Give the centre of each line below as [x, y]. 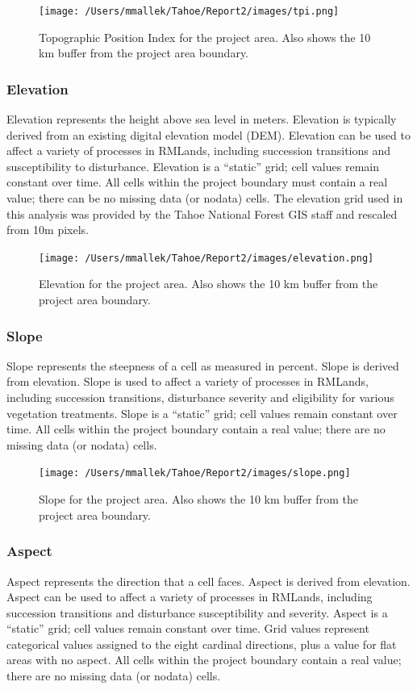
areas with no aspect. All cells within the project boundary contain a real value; [204, 660]
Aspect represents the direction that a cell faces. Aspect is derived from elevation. [208, 581]
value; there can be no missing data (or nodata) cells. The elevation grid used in [205, 198]
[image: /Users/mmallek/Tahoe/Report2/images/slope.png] [195, 473]
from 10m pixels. [48, 230]
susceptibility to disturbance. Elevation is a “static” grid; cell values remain [193, 166]
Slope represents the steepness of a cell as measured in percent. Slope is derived [203, 365]
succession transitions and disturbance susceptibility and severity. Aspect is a [197, 612]
